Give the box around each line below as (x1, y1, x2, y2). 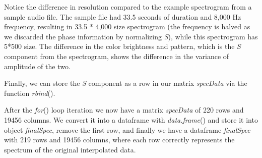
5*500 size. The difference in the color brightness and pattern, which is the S (4, 41, 241, 51)
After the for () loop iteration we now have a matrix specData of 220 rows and (4, 104, 244, 115)
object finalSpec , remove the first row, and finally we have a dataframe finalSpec (4, 124, 250, 135)
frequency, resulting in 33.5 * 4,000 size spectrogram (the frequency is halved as (4, 21, 250, 32)
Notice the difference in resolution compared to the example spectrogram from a (4, 2, 252, 12)
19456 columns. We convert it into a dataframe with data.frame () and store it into (4, 114, 258, 125)
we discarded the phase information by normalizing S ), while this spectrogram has (4, 31, 258, 41)
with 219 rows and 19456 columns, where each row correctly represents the (4, 134, 235, 145)
